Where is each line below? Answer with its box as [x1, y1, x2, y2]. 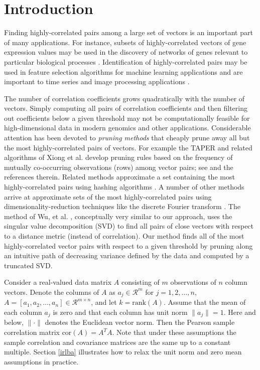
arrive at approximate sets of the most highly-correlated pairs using [4, 191, 212, 202]
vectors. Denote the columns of [4, 286, 99, 297]
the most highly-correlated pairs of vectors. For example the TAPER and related [4, 142, 252, 152]
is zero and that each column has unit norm [53, 307, 188, 317]
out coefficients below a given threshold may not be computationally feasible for [4, 112, 250, 123]
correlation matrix [4, 327, 60, 337]
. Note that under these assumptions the [112, 327, 236, 337]
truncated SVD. [4, 260, 53, 270]
